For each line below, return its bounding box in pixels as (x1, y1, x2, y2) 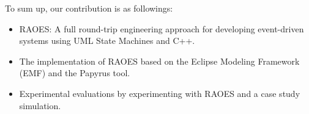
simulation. (19, 99, 61, 112)
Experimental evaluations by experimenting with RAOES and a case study (19, 87, 300, 99)
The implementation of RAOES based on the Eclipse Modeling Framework (19, 54, 300, 67)
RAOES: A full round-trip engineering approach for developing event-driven (19, 22, 304, 35)
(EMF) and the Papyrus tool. (19, 66, 130, 79)
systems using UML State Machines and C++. (19, 34, 195, 47)
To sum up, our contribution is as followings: (5, 2, 173, 14)
